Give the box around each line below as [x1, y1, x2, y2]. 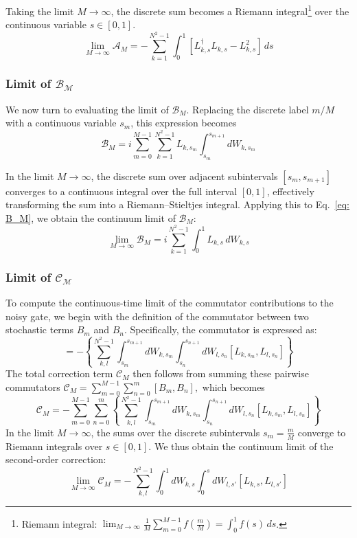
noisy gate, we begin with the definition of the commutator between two [5, 309, 309, 323]
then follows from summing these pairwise [133, 366, 309, 381]
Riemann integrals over [5, 438, 103, 453]
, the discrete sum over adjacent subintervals [91, 168, 278, 183]
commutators [5, 379, 60, 394]
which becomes [202, 379, 265, 394]
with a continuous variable [5, 115, 117, 130]
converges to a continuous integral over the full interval [5, 183, 238, 198]
